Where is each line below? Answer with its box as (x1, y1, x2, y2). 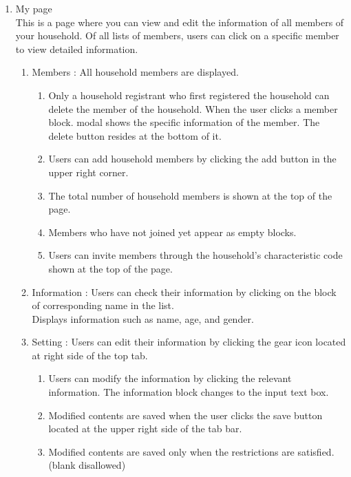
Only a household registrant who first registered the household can (48, 87, 330, 102)
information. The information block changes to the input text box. (48, 385, 329, 399)
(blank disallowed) (48, 458, 126, 472)
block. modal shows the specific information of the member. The (48, 115, 320, 129)
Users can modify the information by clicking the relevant (48, 371, 292, 385)
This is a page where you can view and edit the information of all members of (15, 14, 344, 29)
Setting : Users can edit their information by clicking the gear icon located (32, 335, 346, 349)
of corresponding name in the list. (32, 298, 174, 312)
